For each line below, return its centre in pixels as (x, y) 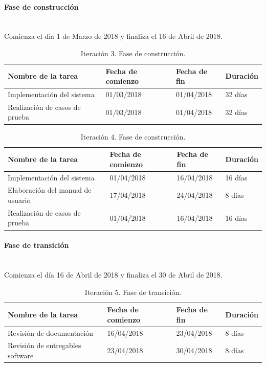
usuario (19, 200)
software (21, 355)
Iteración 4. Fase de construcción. (133, 136)
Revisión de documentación (51, 332)
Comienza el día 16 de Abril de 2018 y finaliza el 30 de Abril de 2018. (113, 274)
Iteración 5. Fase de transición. (133, 292)
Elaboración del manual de (50, 190)
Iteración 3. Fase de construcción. (133, 53)
